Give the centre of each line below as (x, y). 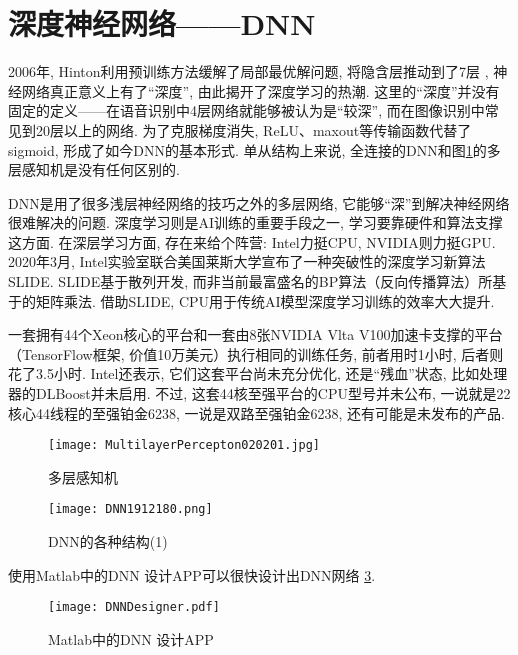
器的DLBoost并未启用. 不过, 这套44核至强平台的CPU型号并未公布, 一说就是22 (259, 393)
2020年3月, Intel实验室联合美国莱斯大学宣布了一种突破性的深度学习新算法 (247, 261)
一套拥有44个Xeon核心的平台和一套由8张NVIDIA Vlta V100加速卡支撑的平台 (255, 334)
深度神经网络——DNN (162, 23)
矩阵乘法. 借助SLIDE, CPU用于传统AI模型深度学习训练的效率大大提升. (265, 300)
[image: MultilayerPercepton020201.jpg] (184, 445)
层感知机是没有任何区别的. (94, 169)
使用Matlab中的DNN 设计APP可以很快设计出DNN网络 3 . (192, 574)
